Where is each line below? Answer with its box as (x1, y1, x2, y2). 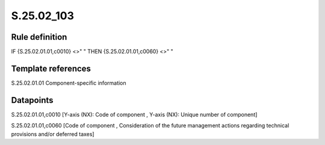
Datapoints (11, 95, 54, 105)
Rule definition (11, 32, 67, 42)
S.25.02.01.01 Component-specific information (11, 79, 126, 87)
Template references (11, 63, 91, 73)
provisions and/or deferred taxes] (11, 130, 94, 138)
